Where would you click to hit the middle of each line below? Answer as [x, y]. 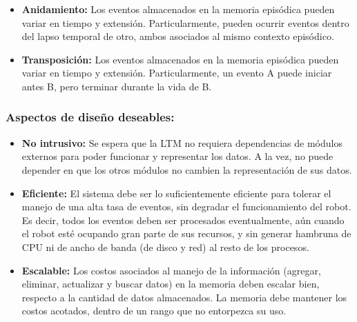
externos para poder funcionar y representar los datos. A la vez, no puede [177, 156]
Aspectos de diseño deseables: [90, 117]
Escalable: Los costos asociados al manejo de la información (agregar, [171, 270]
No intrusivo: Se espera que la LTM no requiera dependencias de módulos [182, 142]
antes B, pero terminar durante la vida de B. [117, 86]
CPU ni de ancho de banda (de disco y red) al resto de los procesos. [165, 246]
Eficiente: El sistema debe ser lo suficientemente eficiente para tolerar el [176, 193]
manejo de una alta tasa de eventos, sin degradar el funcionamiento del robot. [186, 207]
